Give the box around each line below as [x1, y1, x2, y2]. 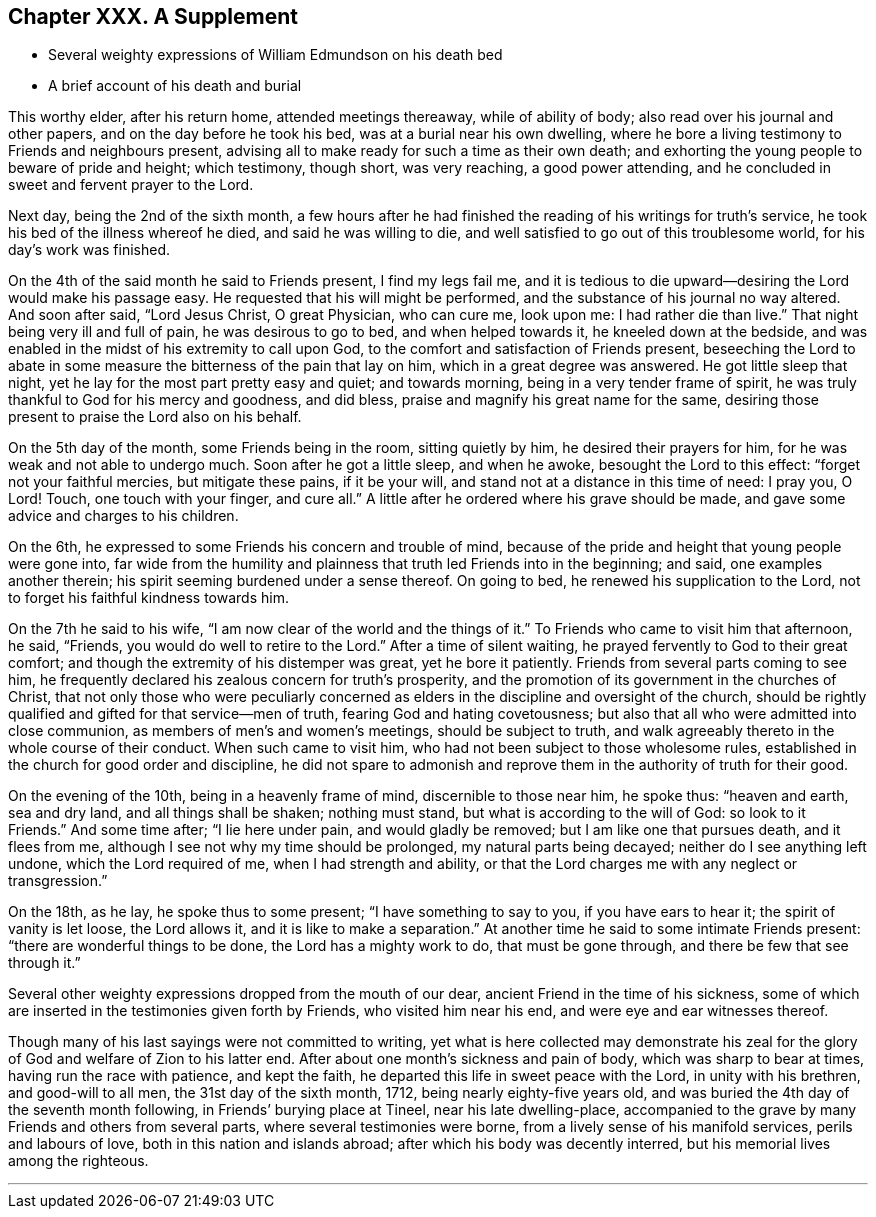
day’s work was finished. [8, 241, 171, 259]
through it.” [8, 954, 81, 972]
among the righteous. [8, 1152, 149, 1170]
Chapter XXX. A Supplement [8, 4, 299, 29]
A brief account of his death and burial [48, 77, 302, 95]
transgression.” [8, 872, 108, 890]
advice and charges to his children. [8, 507, 239, 525]
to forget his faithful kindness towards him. [8, 589, 289, 607]
